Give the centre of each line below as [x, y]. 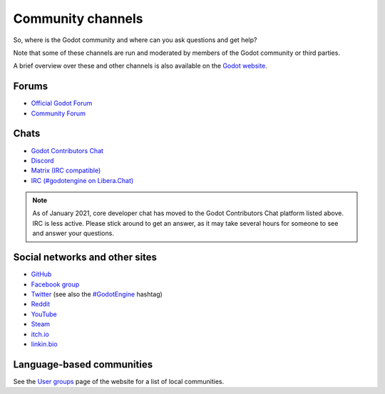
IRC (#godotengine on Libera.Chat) [82, 180]
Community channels [78, 19]
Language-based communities [83, 364]
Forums [31, 87]
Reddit [41, 304]
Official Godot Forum [62, 103]
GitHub [41, 274]
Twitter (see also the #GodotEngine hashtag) [97, 294]
